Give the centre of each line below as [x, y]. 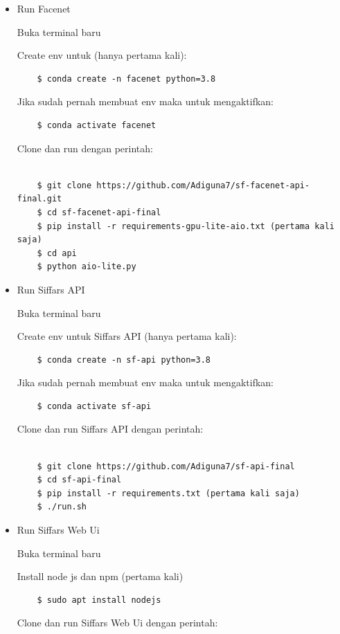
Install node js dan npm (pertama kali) [100, 576]
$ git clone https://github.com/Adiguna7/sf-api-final [166, 466]
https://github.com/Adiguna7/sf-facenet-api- [203, 185]
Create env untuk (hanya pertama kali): [102, 55]
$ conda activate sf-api [94, 406]
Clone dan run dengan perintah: [85, 148]
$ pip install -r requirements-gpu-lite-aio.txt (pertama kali [186, 226]
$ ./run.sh [62, 507]
